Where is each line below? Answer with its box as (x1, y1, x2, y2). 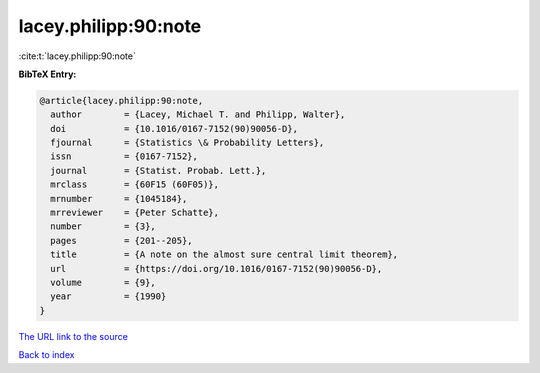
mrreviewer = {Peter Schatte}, (50, 207, 220, 219)
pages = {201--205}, (50, 235, 194, 246)
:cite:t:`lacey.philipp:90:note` (18, 50, 137, 62)
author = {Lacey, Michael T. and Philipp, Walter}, (50, 109, 346, 120)
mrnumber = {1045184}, (50, 193, 188, 204)
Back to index (18, 349, 75, 361)
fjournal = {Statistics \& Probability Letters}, (50, 137, 325, 149)
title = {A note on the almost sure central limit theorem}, (50, 249, 399, 260)
